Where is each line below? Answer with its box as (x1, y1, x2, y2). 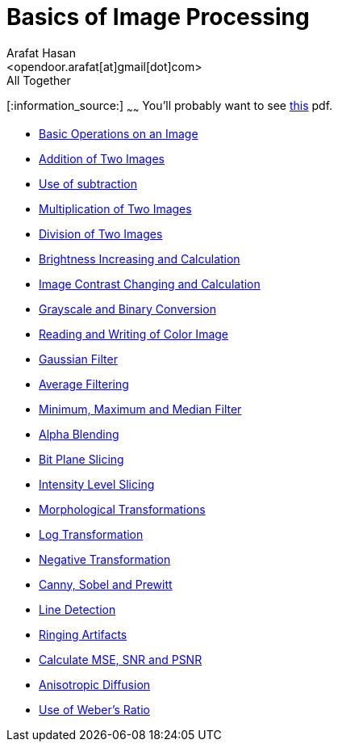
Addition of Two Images (39, 151, 165, 166)
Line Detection (39, 602, 116, 616)
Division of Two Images (39, 226, 163, 241)
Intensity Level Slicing (39, 477, 155, 491)
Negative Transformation (39, 552, 171, 566)
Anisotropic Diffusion (39, 677, 151, 691)
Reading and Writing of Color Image (39, 326, 229, 341)
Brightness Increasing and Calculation (39, 251, 240, 266)
